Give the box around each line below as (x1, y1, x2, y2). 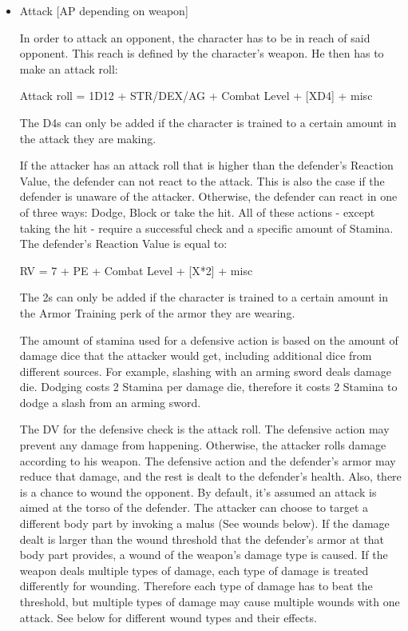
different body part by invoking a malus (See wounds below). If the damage (19, 515, 390, 532)
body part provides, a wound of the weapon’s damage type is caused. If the (19, 546, 388, 563)
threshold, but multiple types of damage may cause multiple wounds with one (19, 593, 400, 609)
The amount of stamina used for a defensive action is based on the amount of (19, 331, 398, 348)
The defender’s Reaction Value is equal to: (19, 235, 228, 252)
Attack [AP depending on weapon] (19, 2, 188, 18)
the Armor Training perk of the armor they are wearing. (19, 304, 295, 321)
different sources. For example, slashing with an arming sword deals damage (19, 362, 391, 379)
